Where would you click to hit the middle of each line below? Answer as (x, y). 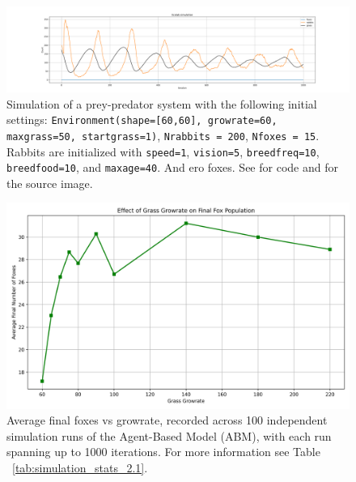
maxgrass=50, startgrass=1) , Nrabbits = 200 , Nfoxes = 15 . (163, 135)
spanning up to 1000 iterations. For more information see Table (163, 452)
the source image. (50, 183)
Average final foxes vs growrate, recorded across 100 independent (167, 420)
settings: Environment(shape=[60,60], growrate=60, (142, 119)
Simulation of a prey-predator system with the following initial (162, 103)
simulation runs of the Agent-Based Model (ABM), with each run (169, 435)
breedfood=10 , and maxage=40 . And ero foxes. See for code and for (172, 167)
